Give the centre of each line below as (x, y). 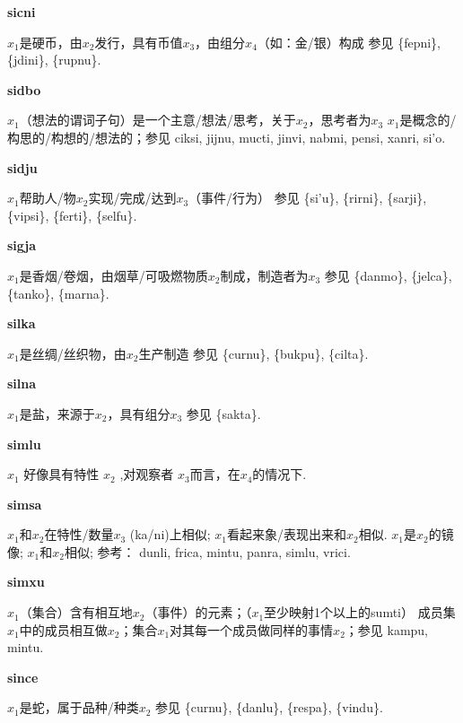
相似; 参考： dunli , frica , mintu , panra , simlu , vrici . (207, 551)
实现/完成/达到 (132, 198)
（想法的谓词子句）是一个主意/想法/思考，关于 (157, 120)
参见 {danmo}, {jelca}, (388, 275)
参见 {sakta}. (223, 413)
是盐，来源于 (57, 413)
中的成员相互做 (63, 629)
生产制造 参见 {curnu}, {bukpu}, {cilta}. (253, 353)
